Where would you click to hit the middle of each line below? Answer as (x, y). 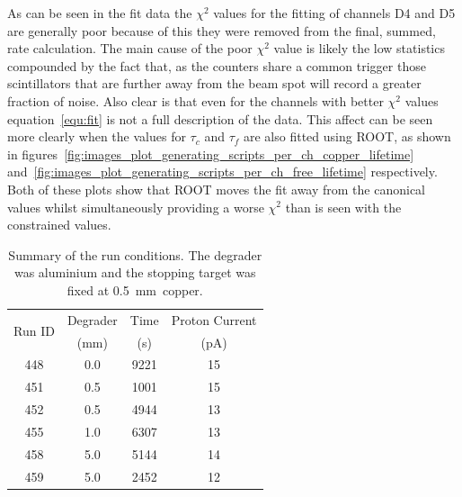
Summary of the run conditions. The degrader (135, 254)
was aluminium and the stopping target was (135, 272)
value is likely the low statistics (359, 48)
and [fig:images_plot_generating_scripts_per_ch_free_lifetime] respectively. (222, 172)
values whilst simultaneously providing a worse (136, 207)
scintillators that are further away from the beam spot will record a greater (214, 83)
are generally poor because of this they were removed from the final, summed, (222, 30)
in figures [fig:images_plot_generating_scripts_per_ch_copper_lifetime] (211, 154)
